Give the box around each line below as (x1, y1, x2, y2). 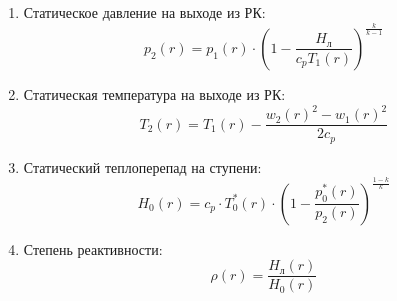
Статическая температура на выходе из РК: (23, 83, 286, 104)
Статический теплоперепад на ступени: (23, 156, 262, 177)
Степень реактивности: (23, 238, 163, 259)
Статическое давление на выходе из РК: (23, 2, 266, 22)
